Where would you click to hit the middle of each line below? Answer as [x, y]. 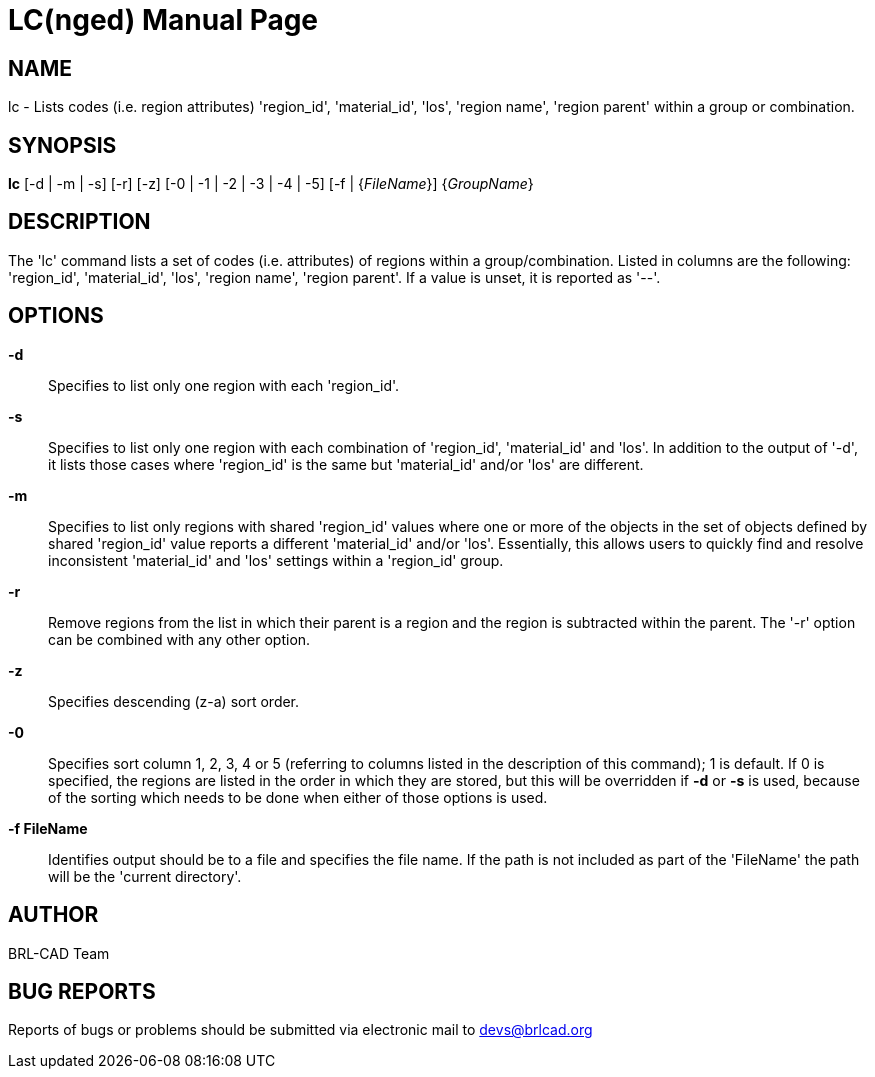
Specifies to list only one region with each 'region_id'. [224, 385]
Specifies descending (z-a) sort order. [174, 701]
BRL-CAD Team [59, 953]
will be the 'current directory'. [145, 876]
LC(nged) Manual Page [163, 20]
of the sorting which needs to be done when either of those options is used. [298, 797]
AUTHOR [53, 915]
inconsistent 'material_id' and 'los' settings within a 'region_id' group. [276, 560]
